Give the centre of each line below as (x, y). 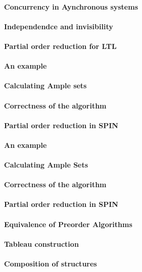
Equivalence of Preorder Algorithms (68, 224)
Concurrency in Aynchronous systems (71, 6)
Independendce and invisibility (59, 26)
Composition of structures (51, 264)
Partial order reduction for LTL (60, 46)
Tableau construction (41, 243)
